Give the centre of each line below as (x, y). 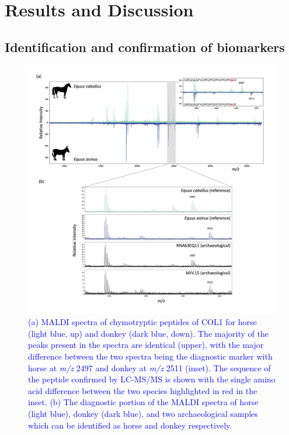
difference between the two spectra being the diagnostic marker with (150, 356)
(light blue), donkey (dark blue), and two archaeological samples (143, 413)
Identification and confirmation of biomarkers (145, 46)
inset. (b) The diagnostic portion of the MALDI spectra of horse (143, 402)
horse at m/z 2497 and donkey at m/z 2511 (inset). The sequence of (149, 367)
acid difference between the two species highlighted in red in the (143, 390)
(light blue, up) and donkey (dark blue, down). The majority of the (148, 333)
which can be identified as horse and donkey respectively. (130, 425)
